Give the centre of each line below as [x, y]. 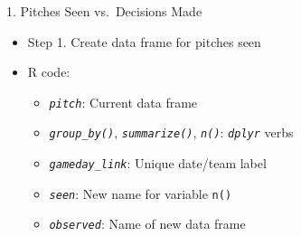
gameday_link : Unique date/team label [158, 163]
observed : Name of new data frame [147, 224]
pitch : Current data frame [123, 102]
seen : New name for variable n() [141, 193]
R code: [49, 72]
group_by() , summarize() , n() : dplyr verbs [171, 132]
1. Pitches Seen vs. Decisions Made [104, 11]
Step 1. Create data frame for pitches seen [144, 41]
